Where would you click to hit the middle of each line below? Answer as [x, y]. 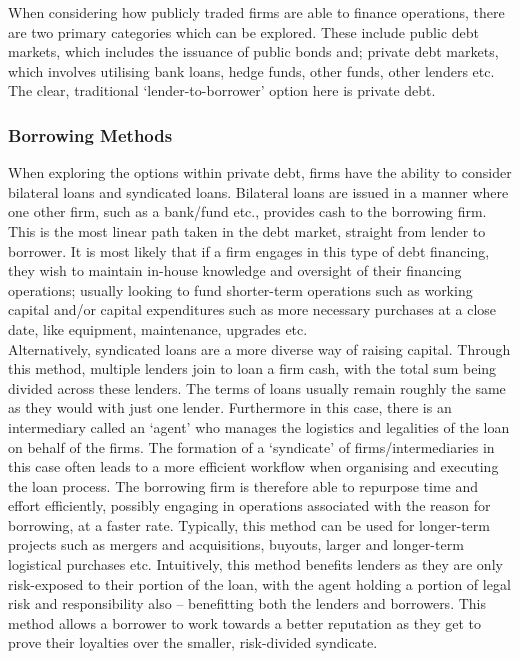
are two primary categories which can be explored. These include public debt [243, 31]
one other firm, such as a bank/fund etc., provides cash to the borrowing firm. [247, 211]
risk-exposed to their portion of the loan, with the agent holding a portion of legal [259, 583]
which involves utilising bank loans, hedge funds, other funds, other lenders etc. [251, 70]
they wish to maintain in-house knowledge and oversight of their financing [235, 270]
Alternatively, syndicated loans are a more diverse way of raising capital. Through [259, 348]
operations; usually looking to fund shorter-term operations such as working [240, 289]
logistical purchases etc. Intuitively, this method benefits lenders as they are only [255, 564]
